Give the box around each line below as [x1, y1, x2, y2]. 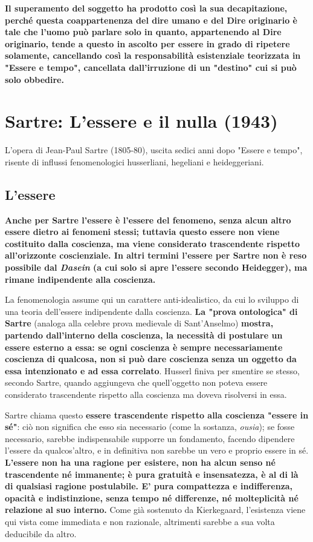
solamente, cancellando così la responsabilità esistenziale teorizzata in [5, 49, 301, 62]
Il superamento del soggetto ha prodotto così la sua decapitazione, [5, 2, 288, 14]
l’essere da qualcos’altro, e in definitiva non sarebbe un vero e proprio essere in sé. [5, 444, 309, 457]
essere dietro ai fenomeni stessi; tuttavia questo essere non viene [5, 225, 280, 238]
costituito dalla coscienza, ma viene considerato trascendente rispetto [5, 237, 300, 250]
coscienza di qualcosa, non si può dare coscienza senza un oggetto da [5, 352, 297, 365]
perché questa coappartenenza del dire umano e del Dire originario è [5, 13, 297, 26]
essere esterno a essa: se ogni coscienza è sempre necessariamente [5, 340, 283, 353]
